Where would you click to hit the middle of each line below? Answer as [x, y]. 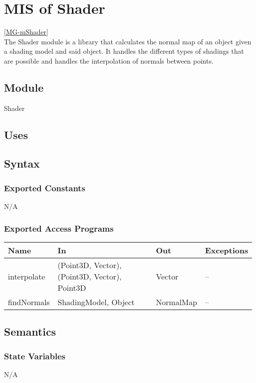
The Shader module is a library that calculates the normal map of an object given [128, 41]
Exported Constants [45, 188]
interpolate [27, 276]
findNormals [29, 302]
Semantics [30, 331]
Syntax [22, 163]
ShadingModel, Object [96, 302]
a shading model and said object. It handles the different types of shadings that [124, 51]
